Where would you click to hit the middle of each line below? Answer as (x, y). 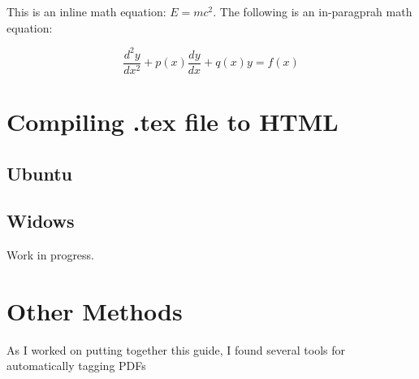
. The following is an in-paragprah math (313, 11)
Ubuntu (39, 173)
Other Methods (95, 310)
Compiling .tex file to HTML (173, 121)
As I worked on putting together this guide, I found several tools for (176, 349)
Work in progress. (51, 255)
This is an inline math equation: (86, 11)
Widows (41, 221)
